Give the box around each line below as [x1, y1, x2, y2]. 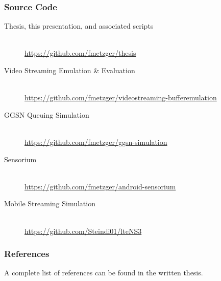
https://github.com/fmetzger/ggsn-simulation [24, 136, 167, 147]
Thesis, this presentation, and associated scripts [4, 20, 154, 31]
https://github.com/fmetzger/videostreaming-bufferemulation [24, 92, 217, 103]
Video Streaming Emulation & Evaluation [4, 65, 135, 75]
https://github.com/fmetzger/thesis [24, 48, 136, 58]
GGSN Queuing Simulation [4, 109, 89, 120]
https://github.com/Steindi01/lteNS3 [24, 225, 142, 236]
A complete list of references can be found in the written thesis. [4, 267, 203, 278]
